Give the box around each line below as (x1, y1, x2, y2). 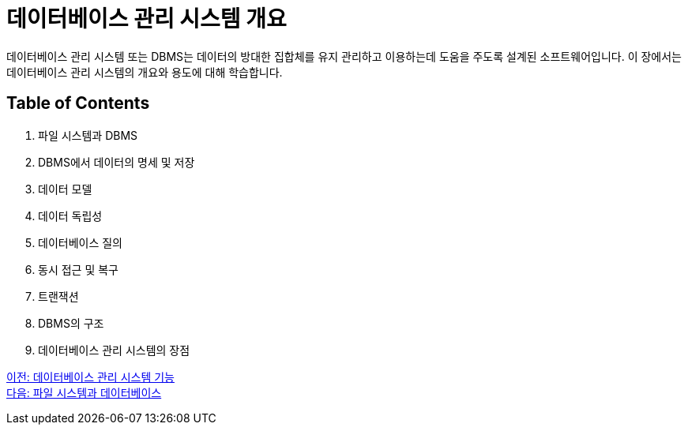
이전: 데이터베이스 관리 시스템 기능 (6, 369, 175, 384)
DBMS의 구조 (38, 316, 104, 330)
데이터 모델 (38, 182, 92, 196)
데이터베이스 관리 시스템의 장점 (38, 343, 190, 357)
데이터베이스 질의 (38, 235, 122, 249)
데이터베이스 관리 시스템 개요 (6, 6, 287, 32)
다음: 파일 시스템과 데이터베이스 (6, 385, 162, 399)
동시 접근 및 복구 (38, 262, 118, 276)
